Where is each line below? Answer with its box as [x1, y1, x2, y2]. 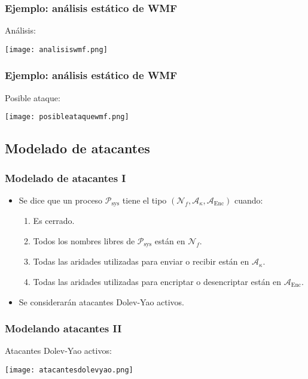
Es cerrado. [33, 214, 75, 227]
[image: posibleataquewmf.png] [5, 113, 129, 122]
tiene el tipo [122, 193, 167, 206]
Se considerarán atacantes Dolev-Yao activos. [19, 295, 185, 308]
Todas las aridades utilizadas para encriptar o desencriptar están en [33, 275, 282, 288]
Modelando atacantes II [5, 321, 122, 336]
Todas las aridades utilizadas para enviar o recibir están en [33, 255, 249, 268]
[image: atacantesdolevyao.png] [5, 366, 133, 375]
